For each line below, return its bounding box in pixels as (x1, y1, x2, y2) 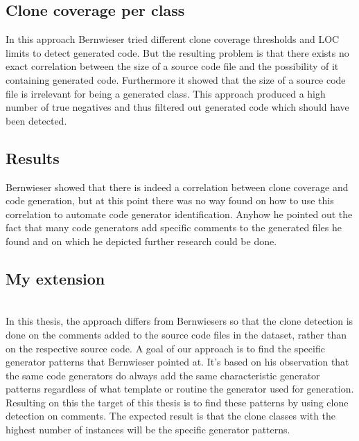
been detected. (6, 113, 67, 127)
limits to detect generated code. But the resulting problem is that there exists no (6, 45, 349, 60)
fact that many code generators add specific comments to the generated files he (6, 220, 342, 235)
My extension (6, 267, 105, 289)
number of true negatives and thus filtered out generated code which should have (6, 100, 349, 114)
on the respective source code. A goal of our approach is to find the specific (6, 341, 325, 355)
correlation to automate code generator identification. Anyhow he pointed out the (6, 206, 353, 221)
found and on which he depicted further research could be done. (6, 233, 277, 248)
